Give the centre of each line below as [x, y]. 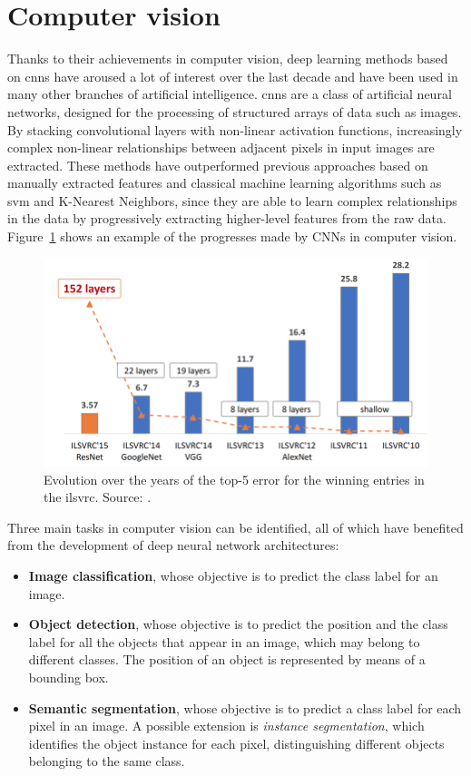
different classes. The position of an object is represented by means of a [227, 659]
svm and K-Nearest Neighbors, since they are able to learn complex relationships [232, 200]
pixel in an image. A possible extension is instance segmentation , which [226, 726]
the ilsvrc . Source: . [98, 497]
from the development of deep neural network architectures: [173, 545]
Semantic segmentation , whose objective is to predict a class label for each [245, 707]
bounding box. [69, 678]
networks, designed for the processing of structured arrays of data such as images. [235, 111]
